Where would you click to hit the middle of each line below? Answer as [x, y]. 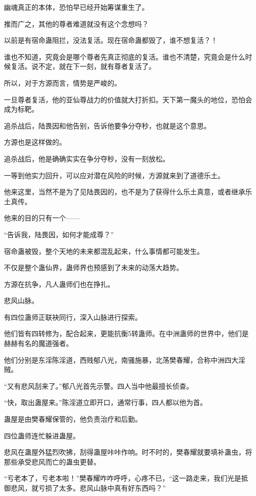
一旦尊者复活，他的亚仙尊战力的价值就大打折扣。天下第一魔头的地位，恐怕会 [128, 99]
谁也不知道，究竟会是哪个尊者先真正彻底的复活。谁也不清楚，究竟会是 [118, 56]
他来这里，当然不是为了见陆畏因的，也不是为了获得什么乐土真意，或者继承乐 [128, 192]
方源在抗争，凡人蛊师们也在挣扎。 [59, 284]
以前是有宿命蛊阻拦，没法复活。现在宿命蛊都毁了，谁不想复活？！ [111, 40]
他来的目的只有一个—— [42, 218]
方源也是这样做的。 [35, 142]
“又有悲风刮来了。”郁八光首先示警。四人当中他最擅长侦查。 [99, 386]
